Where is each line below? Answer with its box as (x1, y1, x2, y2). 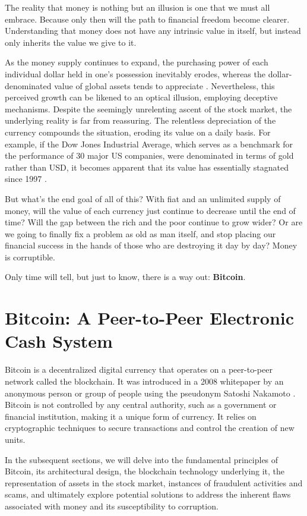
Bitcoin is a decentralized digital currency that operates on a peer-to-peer (5, 363, 273, 376)
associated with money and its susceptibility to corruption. (5, 499, 219, 512)
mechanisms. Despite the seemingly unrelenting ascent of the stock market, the (5, 102, 292, 115)
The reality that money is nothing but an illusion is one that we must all (5, 1, 270, 13)
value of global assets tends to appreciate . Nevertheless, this (54, 79, 275, 92)
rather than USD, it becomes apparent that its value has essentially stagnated (5, 161, 289, 173)
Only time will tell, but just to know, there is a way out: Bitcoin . (5, 270, 246, 283)
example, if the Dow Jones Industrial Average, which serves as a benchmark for (5, 137, 293, 150)
